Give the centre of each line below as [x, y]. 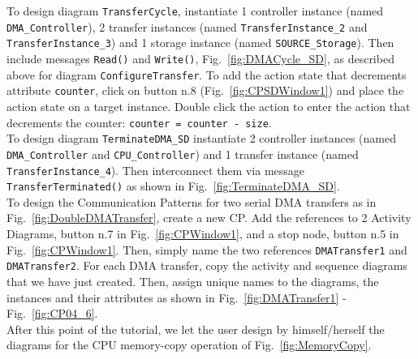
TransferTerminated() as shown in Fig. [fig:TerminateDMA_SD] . [173, 186]
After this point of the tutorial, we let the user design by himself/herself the [196, 329]
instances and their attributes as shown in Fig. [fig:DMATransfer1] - [177, 297]
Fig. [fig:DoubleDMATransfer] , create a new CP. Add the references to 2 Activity [209, 218]
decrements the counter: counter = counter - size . [139, 122]
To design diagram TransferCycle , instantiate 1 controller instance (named [195, 11]
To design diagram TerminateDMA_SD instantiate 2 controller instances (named [201, 138]
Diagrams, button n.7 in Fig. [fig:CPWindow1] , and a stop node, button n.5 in [203, 233]
